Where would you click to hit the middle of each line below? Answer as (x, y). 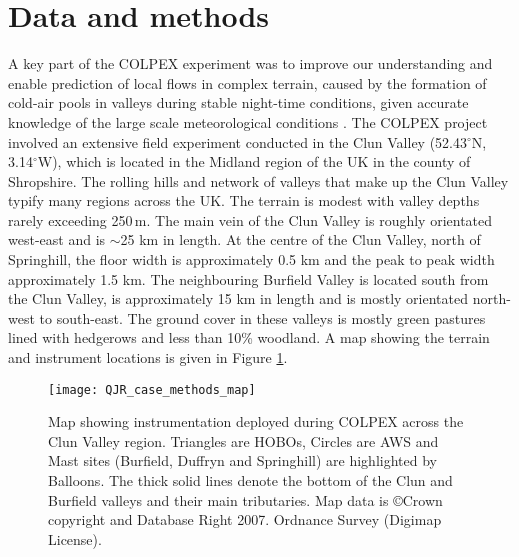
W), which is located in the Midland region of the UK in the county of (254, 161)
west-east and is (57, 239)
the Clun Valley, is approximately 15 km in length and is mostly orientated (238, 298)
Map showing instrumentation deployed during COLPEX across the (256, 421)
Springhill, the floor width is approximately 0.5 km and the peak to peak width (251, 259)
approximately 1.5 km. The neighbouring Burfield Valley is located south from (248, 278)
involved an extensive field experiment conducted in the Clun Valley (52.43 (238, 141)
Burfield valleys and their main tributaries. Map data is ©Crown (245, 499)
